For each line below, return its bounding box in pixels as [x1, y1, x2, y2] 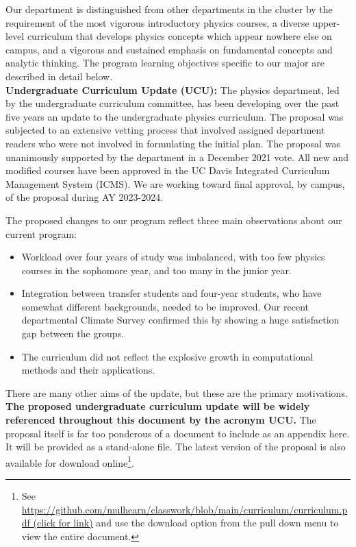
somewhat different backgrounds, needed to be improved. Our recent [21, 299, 309, 313]
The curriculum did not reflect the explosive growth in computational [21, 349, 314, 363]
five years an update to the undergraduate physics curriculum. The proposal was [5, 109, 344, 123]
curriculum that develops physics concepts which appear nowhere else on [27, 29, 332, 43]
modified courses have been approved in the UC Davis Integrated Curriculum [5, 163, 330, 178]
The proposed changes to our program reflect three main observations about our [5, 212, 342, 227]
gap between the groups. [21, 326, 124, 341]
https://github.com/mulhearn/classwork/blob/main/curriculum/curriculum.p [21, 502, 348, 516]
